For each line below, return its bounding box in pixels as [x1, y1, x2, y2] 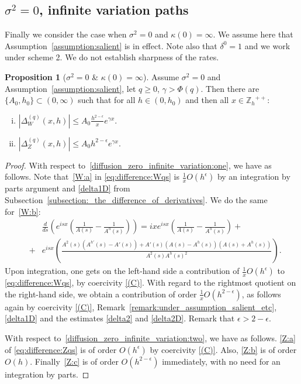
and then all [185, 94, 229, 106]
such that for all [78, 94, 136, 106]
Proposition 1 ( [5, 70, 67, 83]
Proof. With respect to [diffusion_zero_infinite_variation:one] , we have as [5, 159, 272, 171]
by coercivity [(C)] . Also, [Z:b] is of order [150, 343, 297, 355]
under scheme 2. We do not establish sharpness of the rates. [5, 51, 219, 63]
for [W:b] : [5, 205, 41, 217]
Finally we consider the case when [5, 28, 127, 40]
